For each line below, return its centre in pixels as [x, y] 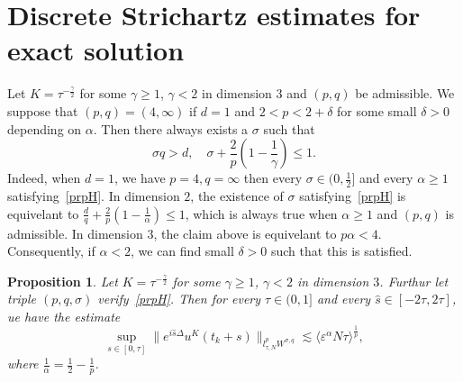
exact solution [96, 50]
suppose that [43, 110]
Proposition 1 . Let [63, 281]
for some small [377, 110]
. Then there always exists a [171, 128]
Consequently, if [51, 251]
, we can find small [182, 251]
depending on [45, 128]
